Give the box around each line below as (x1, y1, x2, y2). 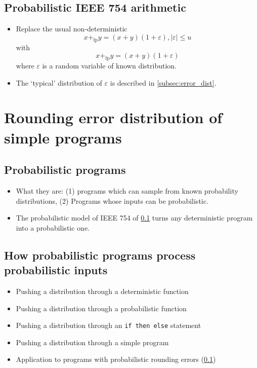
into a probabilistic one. (16, 222, 90, 233)
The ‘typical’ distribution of (16, 77, 102, 88)
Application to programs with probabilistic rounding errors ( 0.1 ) (16, 354, 216, 364)
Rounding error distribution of (4, 107, 223, 128)
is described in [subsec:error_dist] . (110, 77, 217, 88)
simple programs (4, 127, 122, 148)
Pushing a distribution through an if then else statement (16, 320, 201, 330)
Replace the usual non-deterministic (16, 23, 127, 34)
